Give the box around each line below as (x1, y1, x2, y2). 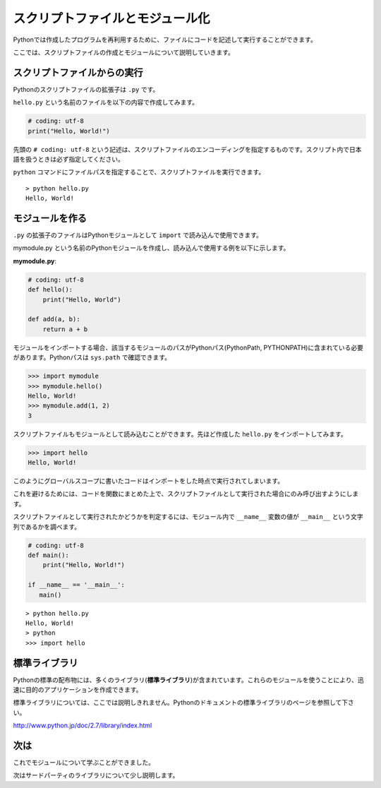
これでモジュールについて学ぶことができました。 (13, 758, 155, 767)
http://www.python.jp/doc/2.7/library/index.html (13, 721, 152, 730)
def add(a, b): (28, 315, 80, 323)
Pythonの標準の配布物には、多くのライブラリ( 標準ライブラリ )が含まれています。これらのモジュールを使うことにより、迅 (13, 675, 365, 684)
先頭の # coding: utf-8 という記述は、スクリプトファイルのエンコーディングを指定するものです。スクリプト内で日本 (13, 145, 362, 153)
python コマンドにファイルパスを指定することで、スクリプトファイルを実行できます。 (13, 168, 265, 177)
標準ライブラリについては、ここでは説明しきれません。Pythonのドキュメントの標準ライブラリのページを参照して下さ (13, 698, 354, 707)
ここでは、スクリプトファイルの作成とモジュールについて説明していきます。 (13, 48, 234, 56)
